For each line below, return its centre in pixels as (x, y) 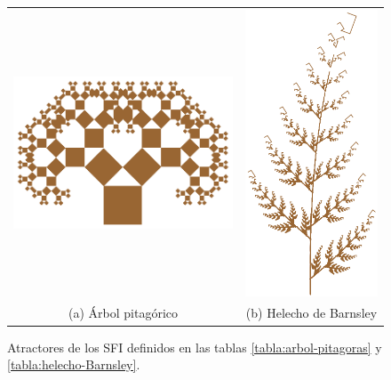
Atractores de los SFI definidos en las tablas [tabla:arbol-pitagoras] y (195, 347)
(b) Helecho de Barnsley (311, 313)
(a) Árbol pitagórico (123, 313)
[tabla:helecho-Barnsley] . (74, 364)
